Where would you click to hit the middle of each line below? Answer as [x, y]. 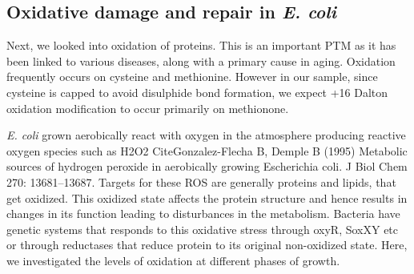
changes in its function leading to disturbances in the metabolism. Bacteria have [203, 214]
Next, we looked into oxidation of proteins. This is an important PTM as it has [201, 45]
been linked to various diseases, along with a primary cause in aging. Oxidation [201, 60]
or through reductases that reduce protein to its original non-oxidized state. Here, [207, 245]
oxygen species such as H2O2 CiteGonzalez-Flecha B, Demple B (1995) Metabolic [207, 150]
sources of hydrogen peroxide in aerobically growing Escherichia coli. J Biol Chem [207, 166]
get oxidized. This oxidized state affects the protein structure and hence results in [207, 197]
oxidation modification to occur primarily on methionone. [148, 108]
